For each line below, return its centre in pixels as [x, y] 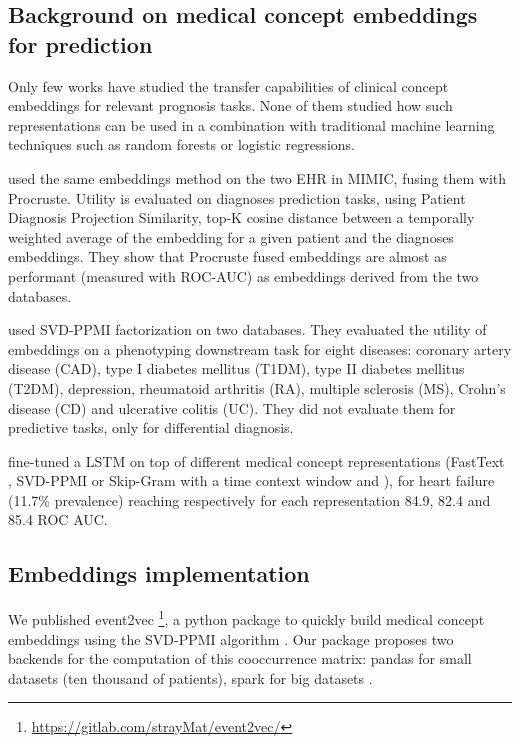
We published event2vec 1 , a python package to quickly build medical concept [246, 617]
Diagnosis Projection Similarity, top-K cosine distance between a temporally [241, 217]
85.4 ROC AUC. [58, 519]
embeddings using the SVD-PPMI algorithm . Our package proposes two [231, 638]
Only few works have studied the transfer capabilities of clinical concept [228, 85]
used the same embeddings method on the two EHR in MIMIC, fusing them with [257, 177]
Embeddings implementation [159, 573]
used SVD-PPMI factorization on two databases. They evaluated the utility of [247, 329]
